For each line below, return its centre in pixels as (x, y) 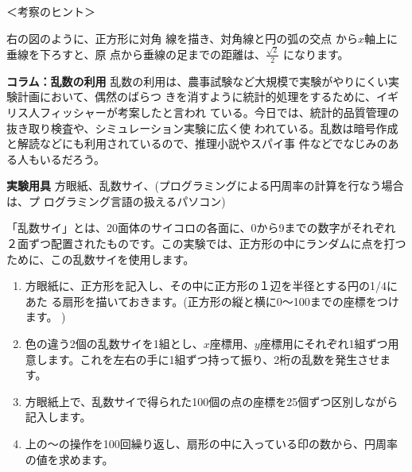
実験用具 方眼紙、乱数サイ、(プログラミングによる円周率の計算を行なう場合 (205, 186)
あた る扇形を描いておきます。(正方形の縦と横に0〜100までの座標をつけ (212, 301)
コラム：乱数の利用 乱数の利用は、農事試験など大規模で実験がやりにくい (197, 81)
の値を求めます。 (69, 459)
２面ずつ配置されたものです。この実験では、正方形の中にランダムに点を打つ (206, 244)
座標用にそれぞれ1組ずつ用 (329, 344)
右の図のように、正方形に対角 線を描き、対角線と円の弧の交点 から (182, 38)
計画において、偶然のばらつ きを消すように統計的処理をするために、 (197, 97)
